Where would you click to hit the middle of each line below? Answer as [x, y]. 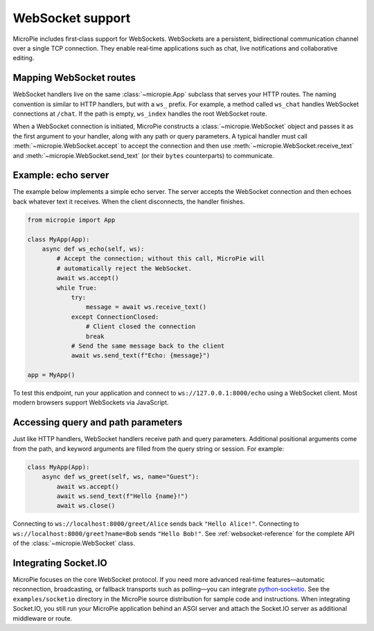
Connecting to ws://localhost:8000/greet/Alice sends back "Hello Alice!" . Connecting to [156, 524]
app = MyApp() [51, 375]
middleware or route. [43, 618]
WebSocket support [72, 18]
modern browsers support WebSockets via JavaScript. [91, 402]
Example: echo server [61, 176]
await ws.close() [86, 506]
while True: [77, 288]
